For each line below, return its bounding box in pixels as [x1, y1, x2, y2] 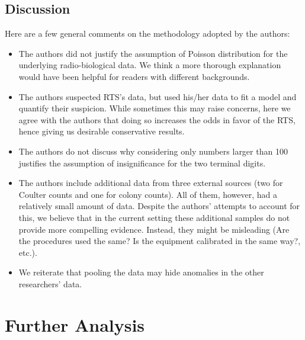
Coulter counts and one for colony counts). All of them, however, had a [18, 188, 278, 200]
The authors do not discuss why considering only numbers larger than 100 [18, 145, 288, 157]
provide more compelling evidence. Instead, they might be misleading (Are [18, 223, 290, 235]
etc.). [18, 246, 37, 258]
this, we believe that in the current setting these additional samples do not [18, 211, 290, 223]
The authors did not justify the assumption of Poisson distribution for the [18, 47, 288, 59]
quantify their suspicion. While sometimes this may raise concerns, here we [18, 102, 291, 114]
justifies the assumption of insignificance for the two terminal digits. [18, 156, 266, 169]
